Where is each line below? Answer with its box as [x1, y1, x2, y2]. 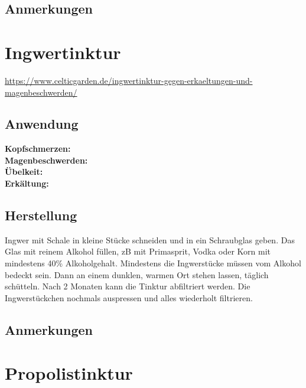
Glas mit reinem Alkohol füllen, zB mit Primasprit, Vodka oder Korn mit [5, 245, 271, 257]
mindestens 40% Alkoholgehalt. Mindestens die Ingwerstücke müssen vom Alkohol [5, 257, 301, 269]
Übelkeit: [5, 165, 43, 178]
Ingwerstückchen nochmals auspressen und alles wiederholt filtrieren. [5, 291, 253, 304]
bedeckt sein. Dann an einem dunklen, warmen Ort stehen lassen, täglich [5, 268, 269, 281]
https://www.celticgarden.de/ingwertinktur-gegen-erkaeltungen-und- [5, 74, 253, 86]
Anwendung [5, 115, 79, 133]
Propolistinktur [5, 361, 133, 385]
